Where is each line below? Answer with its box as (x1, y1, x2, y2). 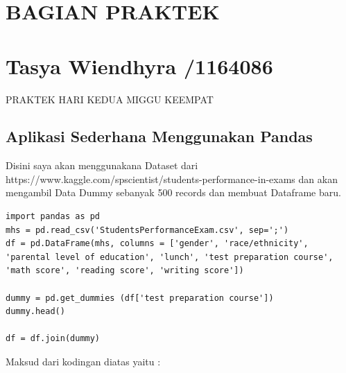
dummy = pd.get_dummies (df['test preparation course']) (6, 293, 274, 303)
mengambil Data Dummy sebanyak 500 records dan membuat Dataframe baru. (6, 185, 341, 200)
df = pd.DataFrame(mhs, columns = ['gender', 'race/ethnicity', (6, 238, 309, 249)
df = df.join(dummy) (6, 333, 101, 344)
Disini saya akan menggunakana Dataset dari (6, 158, 198, 173)
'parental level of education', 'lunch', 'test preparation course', (6, 252, 334, 262)
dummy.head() (6, 306, 65, 317)
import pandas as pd (6, 211, 101, 222)
